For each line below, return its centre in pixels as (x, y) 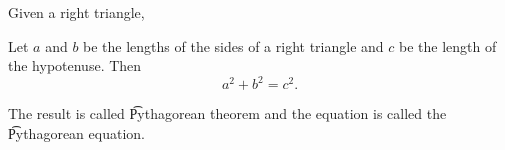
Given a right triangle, (76, 12)
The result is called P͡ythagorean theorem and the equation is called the (227, 113)
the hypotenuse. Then (75, 65)
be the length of (448, 45)
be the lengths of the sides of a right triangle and (233, 45)
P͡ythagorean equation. (76, 132)
